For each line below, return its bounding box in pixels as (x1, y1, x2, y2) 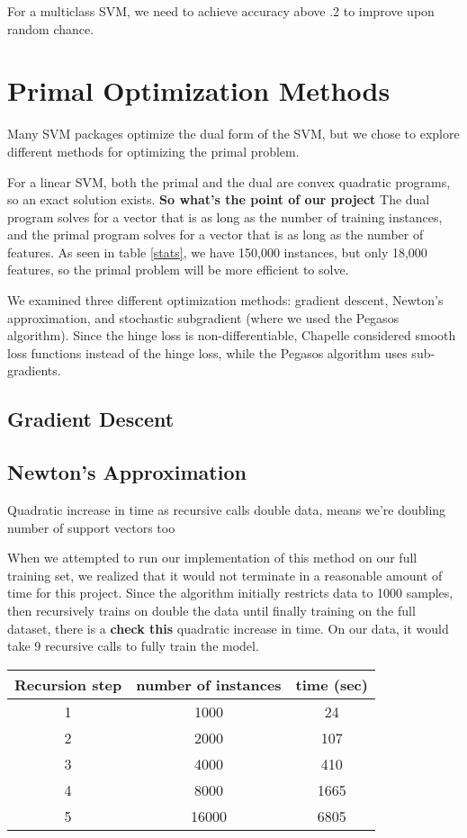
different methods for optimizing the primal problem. (7, 141, 300, 160)
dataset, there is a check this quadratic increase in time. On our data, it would (7, 618, 449, 637)
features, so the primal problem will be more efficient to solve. (7, 260, 349, 279)
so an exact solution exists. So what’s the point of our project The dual (7, 190, 430, 209)
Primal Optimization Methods (7, 72, 391, 109)
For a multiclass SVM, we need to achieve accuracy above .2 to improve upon (7, 2, 435, 20)
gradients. (7, 361, 61, 380)
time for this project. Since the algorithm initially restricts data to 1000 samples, (7, 583, 454, 602)
